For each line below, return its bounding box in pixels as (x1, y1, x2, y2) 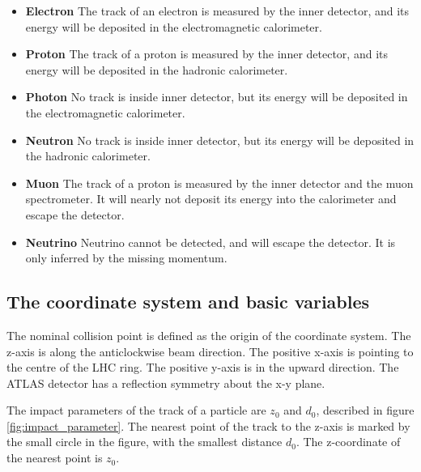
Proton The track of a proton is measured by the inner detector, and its (25, 45, 388, 62)
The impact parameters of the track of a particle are (6, 402, 266, 419)
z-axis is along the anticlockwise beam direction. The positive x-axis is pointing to (6, 342, 414, 359)
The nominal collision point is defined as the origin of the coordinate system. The (6, 326, 411, 343)
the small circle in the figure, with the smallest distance (6, 433, 283, 450)
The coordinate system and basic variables (6, 289, 370, 314)
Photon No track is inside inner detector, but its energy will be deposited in (25, 88, 408, 105)
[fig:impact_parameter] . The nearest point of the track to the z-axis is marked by (6, 417, 410, 434)
